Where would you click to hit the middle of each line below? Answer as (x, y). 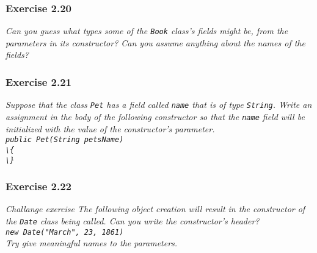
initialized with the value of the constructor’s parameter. (110, 128)
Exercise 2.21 (39, 81)
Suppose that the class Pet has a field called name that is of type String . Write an (159, 105)
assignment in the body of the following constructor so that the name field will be (155, 116)
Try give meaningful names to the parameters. (92, 243)
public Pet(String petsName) (65, 140)
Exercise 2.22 (39, 186)
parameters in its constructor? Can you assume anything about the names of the (155, 42)
